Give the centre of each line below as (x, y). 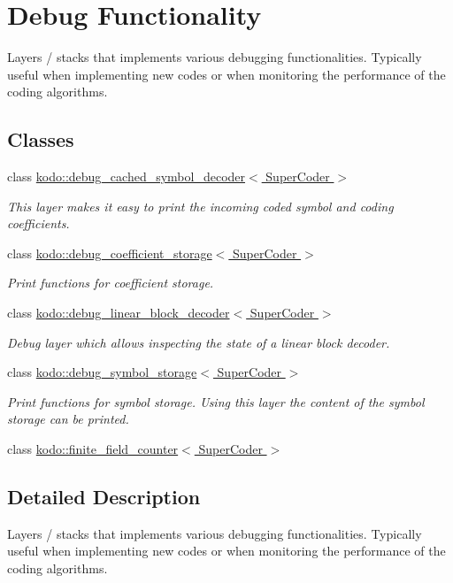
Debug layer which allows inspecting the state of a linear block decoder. (199, 342)
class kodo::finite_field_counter (93, 449)
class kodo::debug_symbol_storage (102, 372)
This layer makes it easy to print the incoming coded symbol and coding (200, 206)
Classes (41, 139)
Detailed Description (104, 497)
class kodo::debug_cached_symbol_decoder (127, 176)
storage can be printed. (68, 419)
